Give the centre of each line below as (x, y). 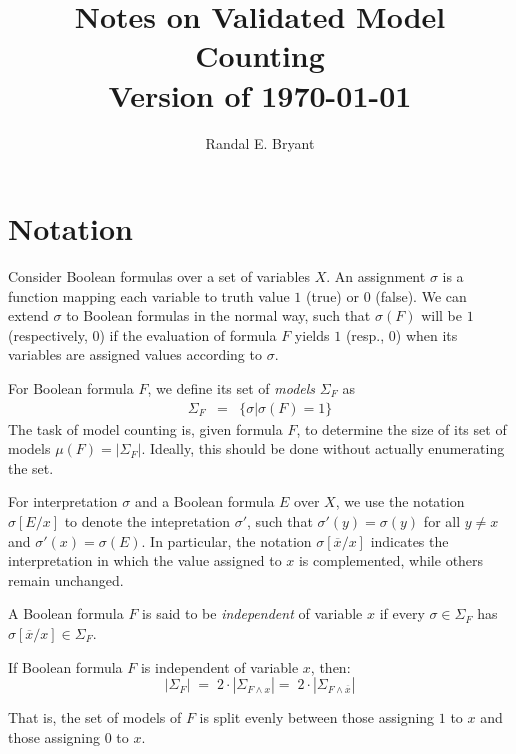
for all (442, 521)
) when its (426, 334)
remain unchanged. (66, 579)
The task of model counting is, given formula (145, 428)
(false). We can (421, 295)
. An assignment (376, 276)
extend (28, 315)
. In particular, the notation (226, 540)
